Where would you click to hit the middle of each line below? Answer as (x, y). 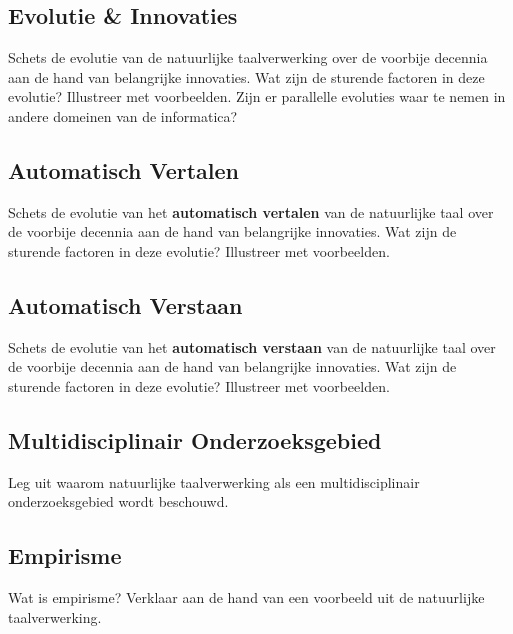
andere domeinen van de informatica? (123, 115)
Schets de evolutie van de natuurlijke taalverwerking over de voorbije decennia (248, 57)
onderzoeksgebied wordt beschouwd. (118, 501)
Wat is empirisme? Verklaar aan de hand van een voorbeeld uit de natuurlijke (246, 597)
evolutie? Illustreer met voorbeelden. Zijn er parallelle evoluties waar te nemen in (257, 96)
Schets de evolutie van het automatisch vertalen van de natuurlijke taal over (251, 211)
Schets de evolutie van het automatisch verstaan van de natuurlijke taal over (252, 346)
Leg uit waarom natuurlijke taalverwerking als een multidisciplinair (214, 481)
